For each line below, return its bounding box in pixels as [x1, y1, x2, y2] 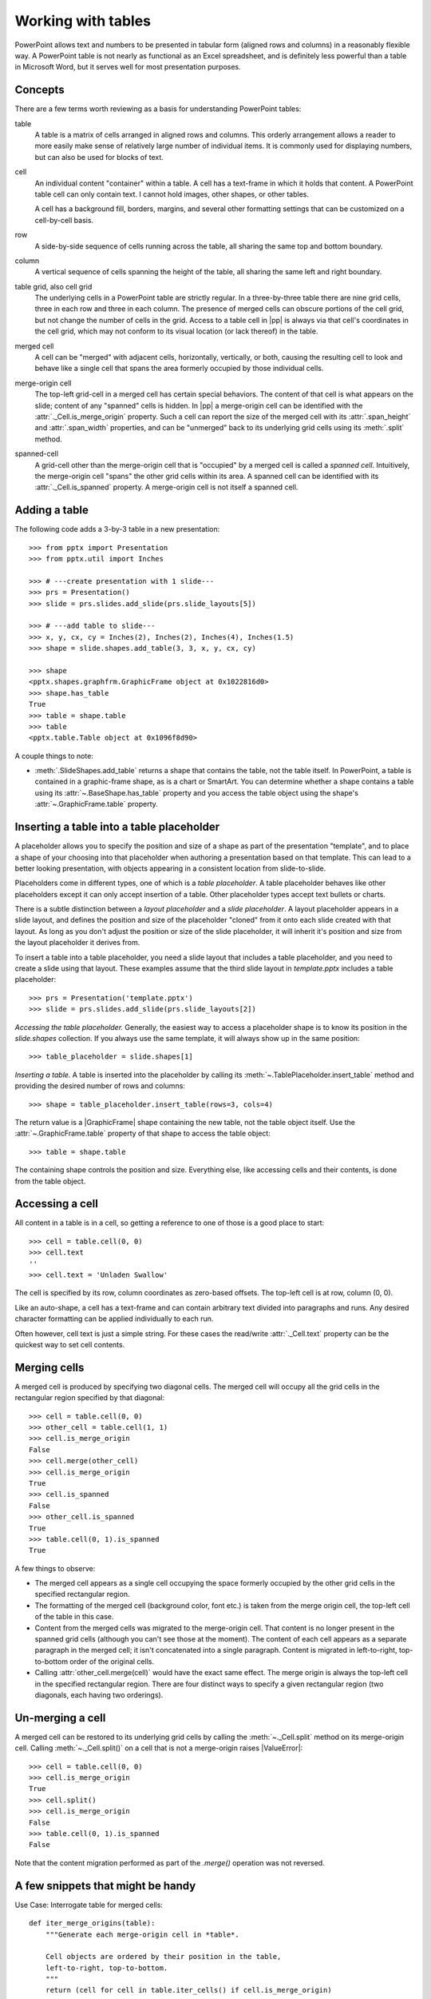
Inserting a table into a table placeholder [14, 820, 220, 834]
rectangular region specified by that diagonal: [14, 1393, 165, 1402]
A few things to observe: [14, 1563, 96, 1573]
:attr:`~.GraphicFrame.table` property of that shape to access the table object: [14, 1128, 271, 1139]
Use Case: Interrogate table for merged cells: [14, 1900, 164, 1909]
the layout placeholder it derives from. [14, 938, 140, 948]
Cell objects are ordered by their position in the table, [45, 1952, 282, 1961]
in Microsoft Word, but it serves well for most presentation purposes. [14, 62, 241, 72]
